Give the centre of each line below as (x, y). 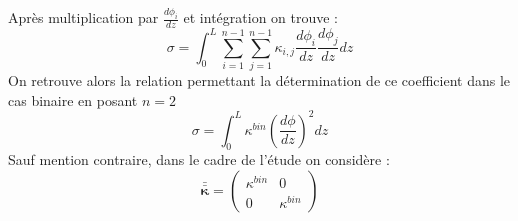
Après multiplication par (83, 17)
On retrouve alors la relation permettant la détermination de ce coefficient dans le (259, 79)
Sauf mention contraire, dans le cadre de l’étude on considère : (199, 159)
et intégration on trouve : (261, 17)
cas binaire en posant (73, 99)
